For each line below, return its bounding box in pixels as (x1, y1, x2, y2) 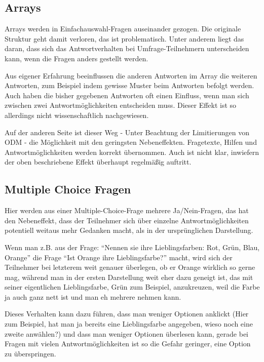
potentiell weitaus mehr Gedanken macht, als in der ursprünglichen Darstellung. (5, 225, 253, 235)
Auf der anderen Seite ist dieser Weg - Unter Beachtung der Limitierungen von (5, 127, 249, 137)
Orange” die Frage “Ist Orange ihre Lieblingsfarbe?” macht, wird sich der (5, 252, 233, 262)
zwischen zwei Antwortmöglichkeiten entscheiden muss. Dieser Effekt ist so (5, 100, 237, 110)
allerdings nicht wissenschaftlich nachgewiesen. (5, 109, 149, 120)
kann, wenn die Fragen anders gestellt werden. (5, 53, 148, 63)
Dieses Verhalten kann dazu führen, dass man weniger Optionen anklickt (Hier (5, 308, 249, 319)
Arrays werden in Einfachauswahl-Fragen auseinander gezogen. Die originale (5, 23, 241, 34)
